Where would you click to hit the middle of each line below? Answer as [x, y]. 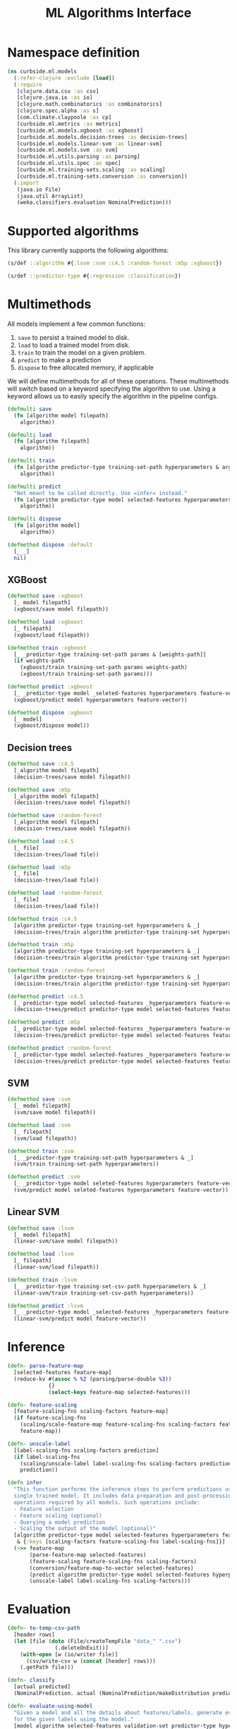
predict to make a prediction [59, 360]
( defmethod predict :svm [44, 1177]
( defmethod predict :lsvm [45, 1306]
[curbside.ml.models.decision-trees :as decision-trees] [102, 137]
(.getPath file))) [47, 1668]
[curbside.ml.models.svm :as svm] [67, 150]
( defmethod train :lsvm [42, 1280]
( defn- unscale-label [39, 1443]
